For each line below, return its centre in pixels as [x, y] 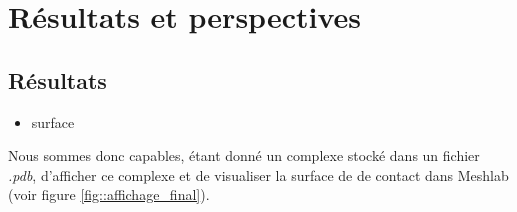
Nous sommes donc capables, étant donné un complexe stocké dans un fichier [244, 155]
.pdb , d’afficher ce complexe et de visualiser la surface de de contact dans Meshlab [258, 174]
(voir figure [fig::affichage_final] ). [109, 194]
